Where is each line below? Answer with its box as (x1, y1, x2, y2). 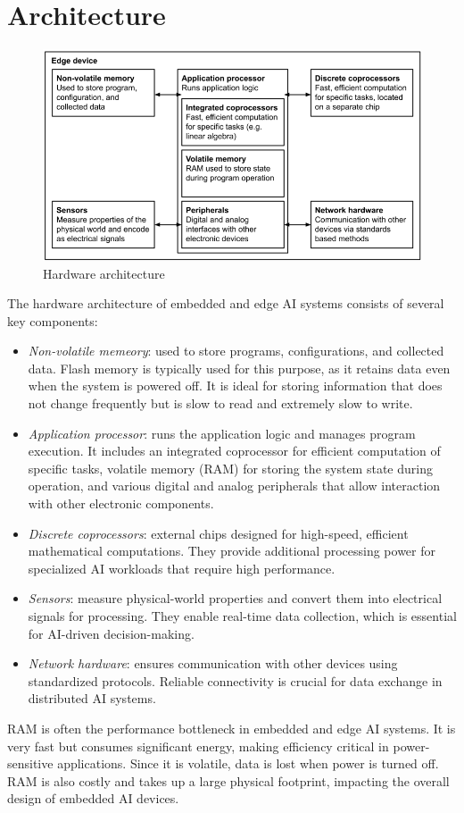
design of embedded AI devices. (7, 789, 179, 808)
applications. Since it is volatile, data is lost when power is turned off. (57, 754, 439, 773)
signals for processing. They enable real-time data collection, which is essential (28, 607, 457, 624)
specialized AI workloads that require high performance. (28, 558, 336, 577)
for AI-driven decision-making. (28, 624, 195, 642)
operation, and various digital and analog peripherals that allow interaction (28, 476, 441, 495)
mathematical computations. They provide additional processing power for (28, 541, 435, 560)
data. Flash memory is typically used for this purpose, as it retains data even (28, 358, 451, 377)
